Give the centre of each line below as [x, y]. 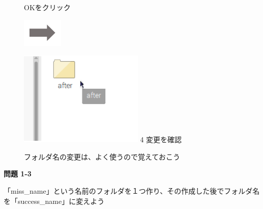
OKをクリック [47, 7]
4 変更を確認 [161, 139]
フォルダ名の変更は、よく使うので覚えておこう [102, 156]
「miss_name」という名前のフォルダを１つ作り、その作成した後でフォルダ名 [132, 191]
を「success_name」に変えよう [54, 201]
